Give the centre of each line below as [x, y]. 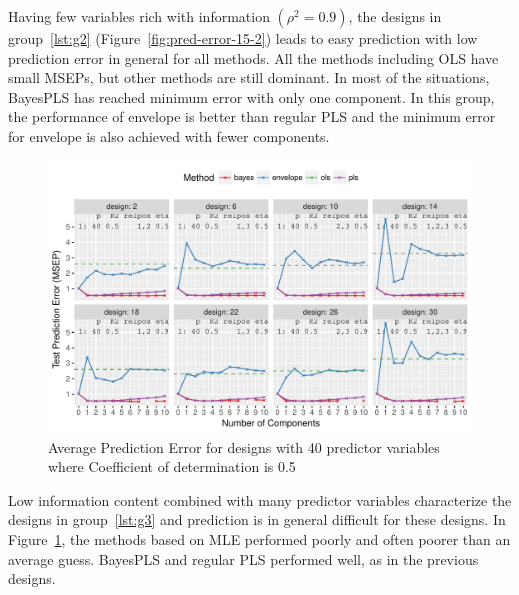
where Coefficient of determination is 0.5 [172, 466]
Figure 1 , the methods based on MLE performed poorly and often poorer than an [259, 538]
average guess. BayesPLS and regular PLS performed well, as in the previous [243, 558]
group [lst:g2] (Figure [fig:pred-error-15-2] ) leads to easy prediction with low [243, 38]
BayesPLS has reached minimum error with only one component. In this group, [251, 96]
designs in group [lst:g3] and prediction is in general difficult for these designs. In [257, 519]
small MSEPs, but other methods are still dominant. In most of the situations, [249, 77]
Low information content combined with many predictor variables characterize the [260, 499]
